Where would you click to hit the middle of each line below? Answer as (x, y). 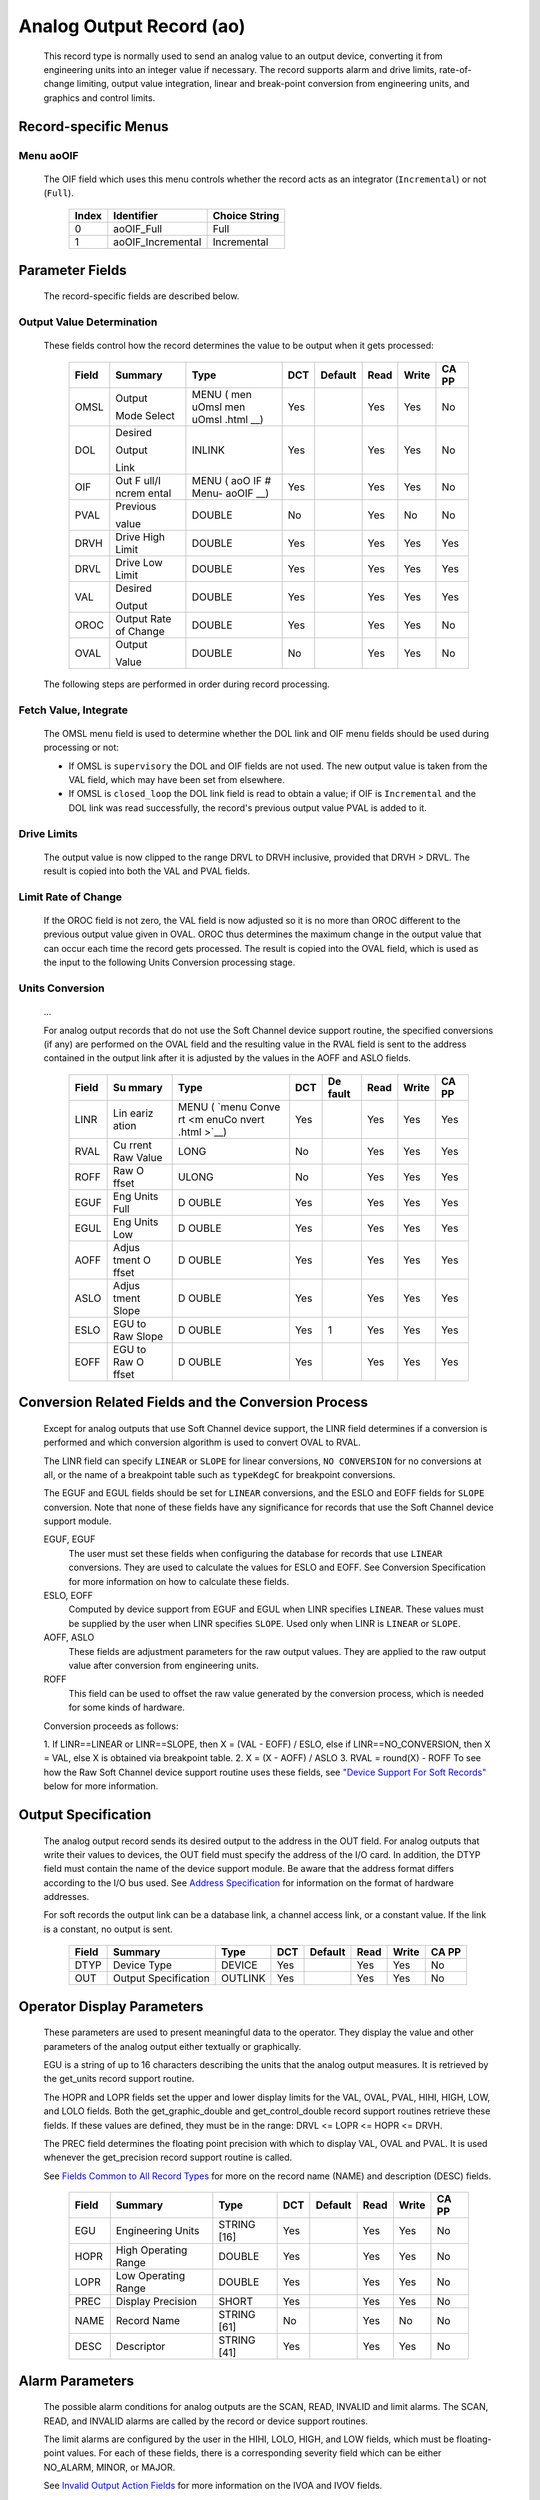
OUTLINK (243, 1978)
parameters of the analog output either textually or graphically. (172, 2046)
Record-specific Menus (93, 126)
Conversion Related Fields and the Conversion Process (193, 1402)
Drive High (140, 537)
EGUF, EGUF (69, 1539)
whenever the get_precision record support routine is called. (168, 2157)
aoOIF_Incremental (157, 242)
